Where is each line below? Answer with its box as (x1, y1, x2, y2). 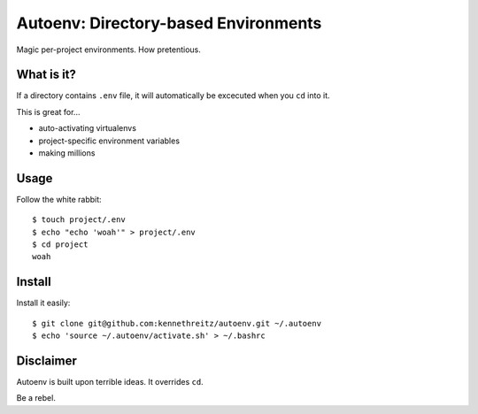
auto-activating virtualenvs (38, 123, 137, 134)
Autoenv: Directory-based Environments (16, 13, 322, 33)
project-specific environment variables (38, 135, 181, 146)
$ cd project (32, 240, 89, 249)
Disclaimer (16, 353, 77, 368)
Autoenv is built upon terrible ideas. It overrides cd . (16, 377, 204, 387)
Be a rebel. (16, 393, 57, 403)
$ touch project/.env (32, 215, 126, 225)
